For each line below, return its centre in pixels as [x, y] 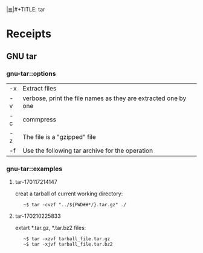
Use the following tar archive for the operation [88, 150]
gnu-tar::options [31, 73]
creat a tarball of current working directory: [69, 194]
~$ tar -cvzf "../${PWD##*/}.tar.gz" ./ [75, 205]
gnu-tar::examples [34, 169]
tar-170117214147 [36, 182]
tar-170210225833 [38, 216]
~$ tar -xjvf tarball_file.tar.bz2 [68, 245]
